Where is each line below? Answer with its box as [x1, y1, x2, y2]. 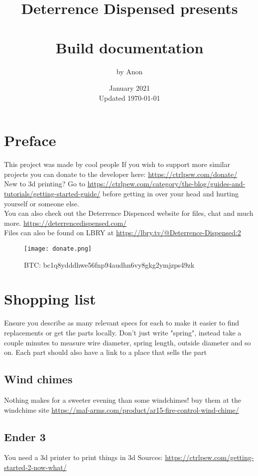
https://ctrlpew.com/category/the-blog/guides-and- [87, 178, 246, 189]
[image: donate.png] [24, 245, 92, 252]
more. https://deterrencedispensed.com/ [4, 217, 127, 228]
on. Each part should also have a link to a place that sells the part [4, 347, 207, 357]
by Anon [116, 66, 143, 76]
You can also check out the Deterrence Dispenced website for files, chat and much [4, 208, 254, 218]
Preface [4, 130, 56, 151]
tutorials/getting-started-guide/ [4, 188, 101, 198]
